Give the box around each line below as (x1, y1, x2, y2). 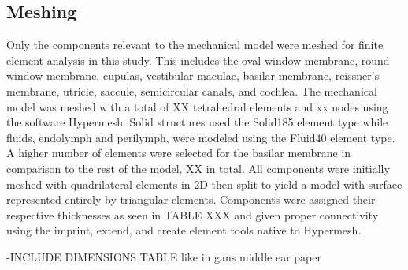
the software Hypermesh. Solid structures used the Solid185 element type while (6, 114, 388, 130)
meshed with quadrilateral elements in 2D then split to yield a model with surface (6, 175, 402, 192)
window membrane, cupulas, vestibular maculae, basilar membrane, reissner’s (6, 67, 380, 84)
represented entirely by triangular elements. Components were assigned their (6, 191, 376, 208)
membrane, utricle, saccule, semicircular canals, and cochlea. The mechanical (6, 82, 377, 99)
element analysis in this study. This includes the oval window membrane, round (6, 51, 390, 68)
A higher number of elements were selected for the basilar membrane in (6, 144, 351, 161)
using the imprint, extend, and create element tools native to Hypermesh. (6, 222, 362, 238)
